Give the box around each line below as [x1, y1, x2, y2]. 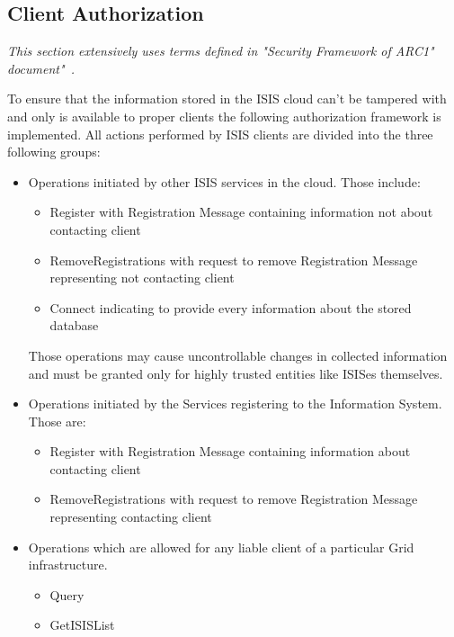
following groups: [7, 142, 101, 161]
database [49, 316, 99, 335]
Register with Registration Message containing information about [49, 442, 411, 461]
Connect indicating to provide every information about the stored [49, 298, 412, 317]
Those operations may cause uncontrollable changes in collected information [28, 345, 448, 364]
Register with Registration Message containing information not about [49, 202, 433, 221]
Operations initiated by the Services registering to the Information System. [28, 394, 442, 413]
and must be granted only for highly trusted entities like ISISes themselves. [28, 363, 443, 382]
